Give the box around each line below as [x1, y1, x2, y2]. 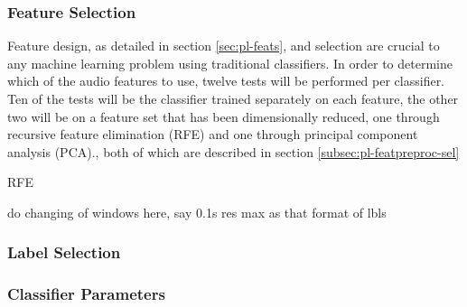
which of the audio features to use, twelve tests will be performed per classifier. [7, 71, 445, 90]
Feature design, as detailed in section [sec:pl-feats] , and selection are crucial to [7, 36, 440, 55]
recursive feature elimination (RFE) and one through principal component [7, 125, 418, 144]
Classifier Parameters [7, 283, 165, 305]
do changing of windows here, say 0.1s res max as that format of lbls [7, 202, 387, 221]
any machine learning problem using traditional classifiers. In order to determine [7, 53, 453, 72]
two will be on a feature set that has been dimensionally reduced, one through [7, 107, 440, 126]
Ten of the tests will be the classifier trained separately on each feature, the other [7, 89, 459, 107]
